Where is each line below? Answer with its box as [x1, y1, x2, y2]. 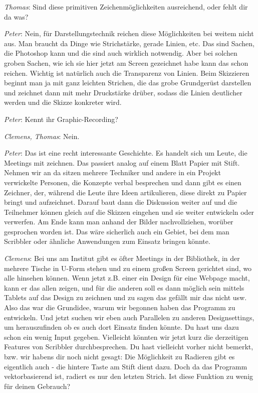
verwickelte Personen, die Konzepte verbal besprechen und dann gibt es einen [4, 177, 241, 187]
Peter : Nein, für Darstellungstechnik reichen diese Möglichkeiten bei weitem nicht [4, 28, 254, 39]
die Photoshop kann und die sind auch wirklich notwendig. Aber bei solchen [4, 48, 237, 58]
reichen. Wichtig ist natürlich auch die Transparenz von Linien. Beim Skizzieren [4, 67, 249, 78]
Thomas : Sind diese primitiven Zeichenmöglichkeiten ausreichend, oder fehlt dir [4, 2, 248, 12]
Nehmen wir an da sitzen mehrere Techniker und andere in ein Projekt [4, 167, 221, 178]
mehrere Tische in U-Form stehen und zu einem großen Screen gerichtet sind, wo [4, 263, 252, 273]
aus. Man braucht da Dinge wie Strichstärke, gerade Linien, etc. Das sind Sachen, [4, 38, 254, 48]
